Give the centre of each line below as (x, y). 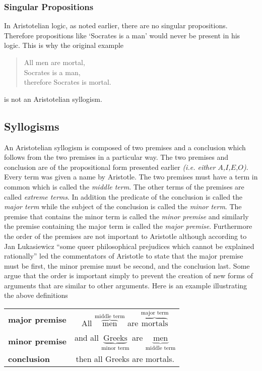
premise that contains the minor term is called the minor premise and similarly (126, 216)
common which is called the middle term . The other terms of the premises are (124, 186)
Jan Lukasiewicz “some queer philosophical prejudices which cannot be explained (129, 246)
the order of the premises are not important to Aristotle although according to (125, 236)
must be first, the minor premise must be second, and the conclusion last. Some (127, 265)
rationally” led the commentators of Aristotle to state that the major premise (124, 256)
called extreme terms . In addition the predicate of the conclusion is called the (123, 196)
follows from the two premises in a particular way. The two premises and (116, 157)
